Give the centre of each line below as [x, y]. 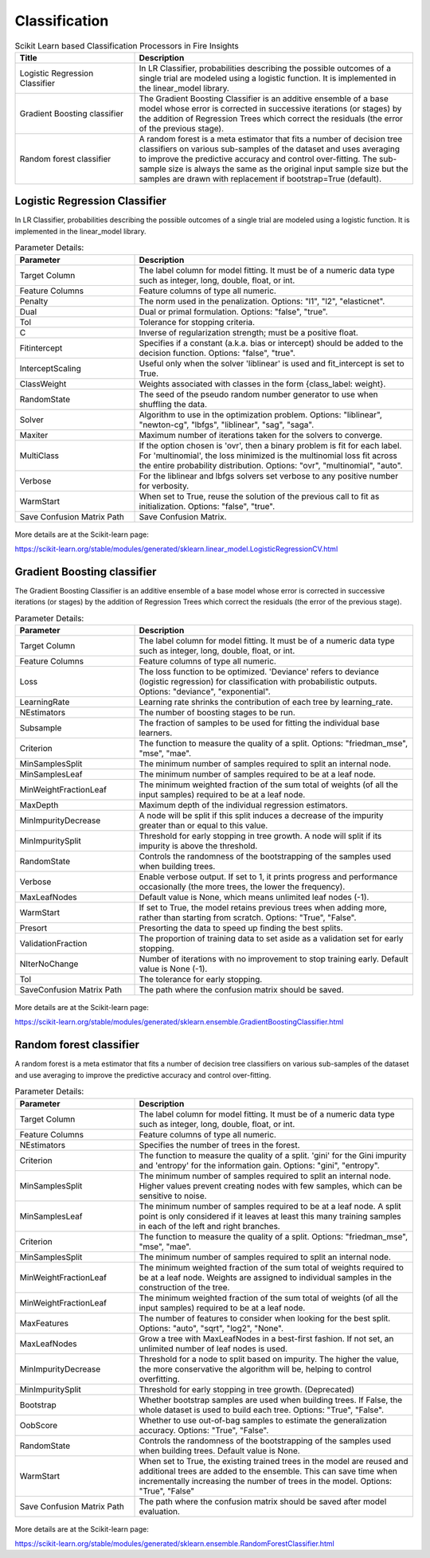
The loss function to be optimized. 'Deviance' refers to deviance [259, 671]
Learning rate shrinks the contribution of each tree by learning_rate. [266, 703]
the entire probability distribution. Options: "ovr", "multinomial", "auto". [271, 465]
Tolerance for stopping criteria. [197, 322]
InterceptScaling [50, 368]
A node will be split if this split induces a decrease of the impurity [261, 816]
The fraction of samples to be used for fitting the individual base [259, 723]
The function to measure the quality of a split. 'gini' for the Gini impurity [273, 1155]
